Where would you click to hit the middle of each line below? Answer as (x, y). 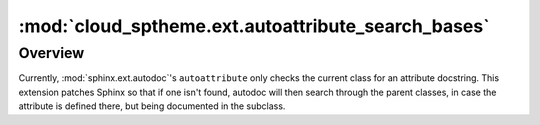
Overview (51, 53)
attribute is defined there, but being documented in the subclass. (152, 106)
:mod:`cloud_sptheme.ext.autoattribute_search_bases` (254, 26)
